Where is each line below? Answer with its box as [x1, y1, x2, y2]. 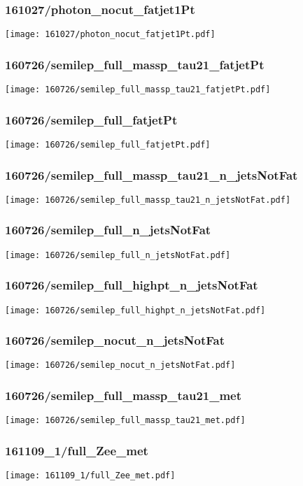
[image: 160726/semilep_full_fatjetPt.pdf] [5, 139, 211, 150]
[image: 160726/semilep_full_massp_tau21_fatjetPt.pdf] [5, 85, 271, 95]
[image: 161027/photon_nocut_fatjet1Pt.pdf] [5, 29, 216, 40]
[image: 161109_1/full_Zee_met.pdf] [5, 471, 176, 481]
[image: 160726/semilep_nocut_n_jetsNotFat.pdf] [5, 360, 236, 371]
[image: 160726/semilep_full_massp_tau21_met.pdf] [5, 415, 246, 426]
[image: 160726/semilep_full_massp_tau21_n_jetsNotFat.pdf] [5, 194, 291, 205]
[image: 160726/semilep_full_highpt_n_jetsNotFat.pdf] [5, 305, 266, 315]
